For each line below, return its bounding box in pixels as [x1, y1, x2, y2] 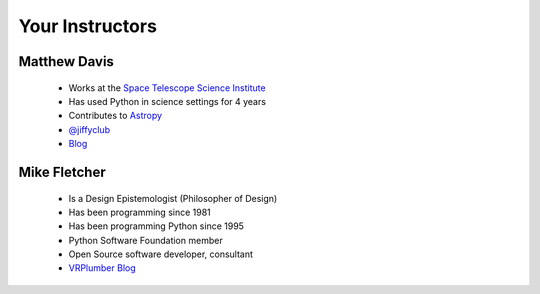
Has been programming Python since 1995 [68, 220, 245, 232]
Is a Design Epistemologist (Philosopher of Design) [68, 192, 278, 204]
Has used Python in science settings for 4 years [68, 95, 267, 107]
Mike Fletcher [18, 163, 106, 180]
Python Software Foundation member [68, 234, 224, 246]
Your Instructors [18, 15, 157, 37]
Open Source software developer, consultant [68, 248, 254, 260]
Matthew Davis [18, 53, 115, 70]
